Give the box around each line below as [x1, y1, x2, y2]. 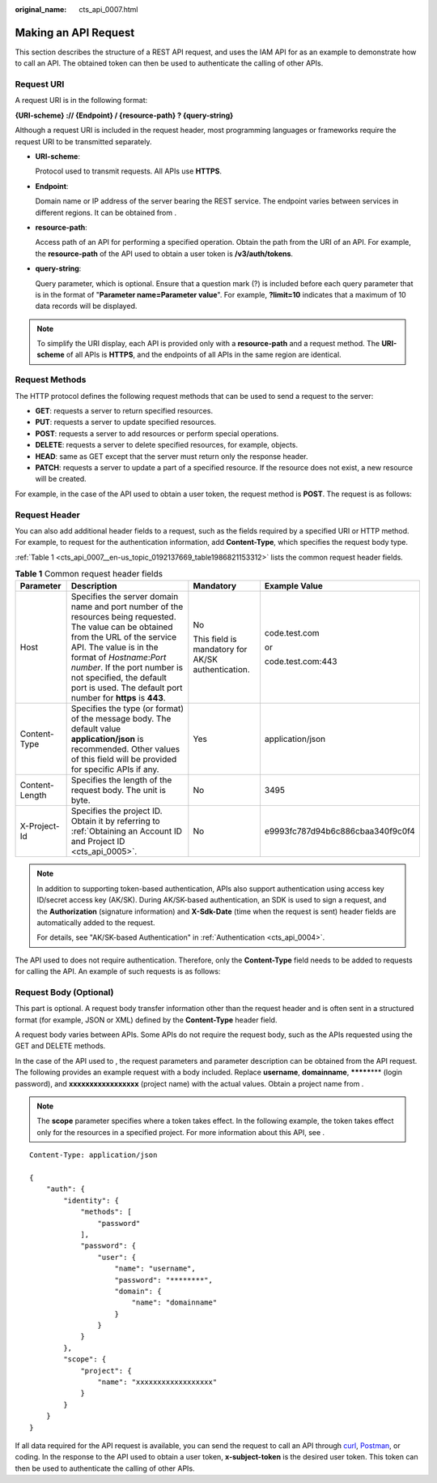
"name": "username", [114, 1264, 196, 1273]
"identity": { [63, 1196, 120, 1205]
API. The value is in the [70, 641, 159, 653]
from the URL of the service [70, 632, 177, 643]
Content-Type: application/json [29, 1151, 158, 1159]
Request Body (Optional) [15, 986, 114, 997]
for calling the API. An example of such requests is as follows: [15, 967, 221, 976]
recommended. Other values [70, 744, 180, 755]
